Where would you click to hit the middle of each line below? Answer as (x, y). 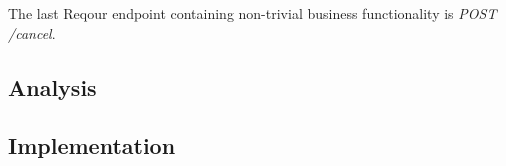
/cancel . (32, 32)
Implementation (92, 145)
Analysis (52, 86)
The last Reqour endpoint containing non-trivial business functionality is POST (252, 13)
